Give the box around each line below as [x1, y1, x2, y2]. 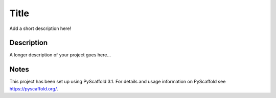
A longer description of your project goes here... [9, 52, 111, 58]
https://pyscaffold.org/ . [9, 85, 58, 91]
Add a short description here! [9, 25, 72, 31]
